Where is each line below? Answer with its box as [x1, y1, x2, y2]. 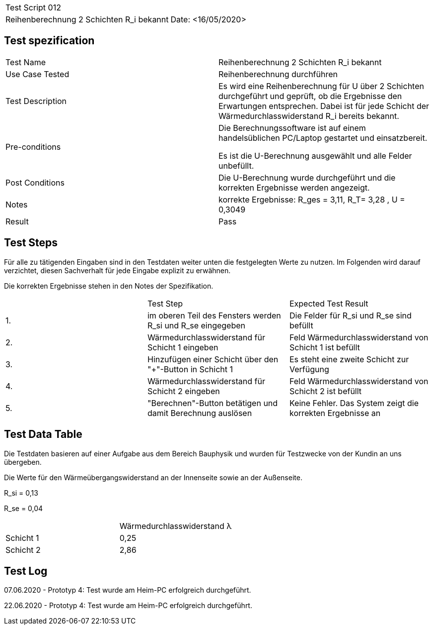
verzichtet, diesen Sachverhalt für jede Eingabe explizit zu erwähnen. [4, 266, 231, 275]
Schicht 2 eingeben [147, 386, 220, 396]
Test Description [5, 96, 67, 106]
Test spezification [4, 34, 95, 47]
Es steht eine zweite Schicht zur [289, 354, 409, 364]
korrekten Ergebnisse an [289, 408, 381, 418]
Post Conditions [5, 177, 65, 188]
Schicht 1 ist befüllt [289, 342, 360, 352]
